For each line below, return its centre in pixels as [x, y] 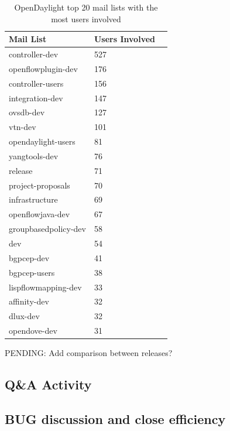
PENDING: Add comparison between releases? [89, 353]
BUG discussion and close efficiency [115, 418]
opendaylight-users [42, 141]
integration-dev [36, 98]
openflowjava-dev [40, 214]
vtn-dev [23, 127]
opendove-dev [33, 331]
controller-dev [34, 54]
